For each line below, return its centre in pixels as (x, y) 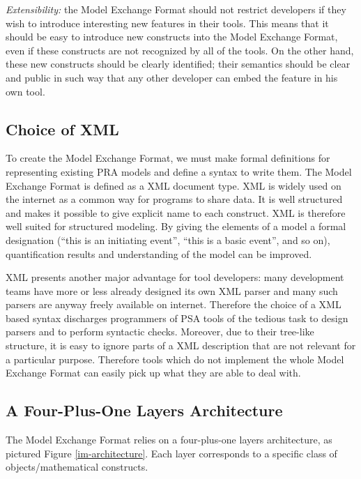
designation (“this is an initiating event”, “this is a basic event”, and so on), (168, 239)
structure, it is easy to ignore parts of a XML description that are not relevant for (181, 345)
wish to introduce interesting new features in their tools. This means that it (167, 23)
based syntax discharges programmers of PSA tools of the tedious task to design (177, 318)
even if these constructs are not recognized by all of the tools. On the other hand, (180, 50)
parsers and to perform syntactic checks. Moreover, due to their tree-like (160, 332)
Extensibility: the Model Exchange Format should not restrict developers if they (176, 9)
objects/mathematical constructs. (77, 467)
